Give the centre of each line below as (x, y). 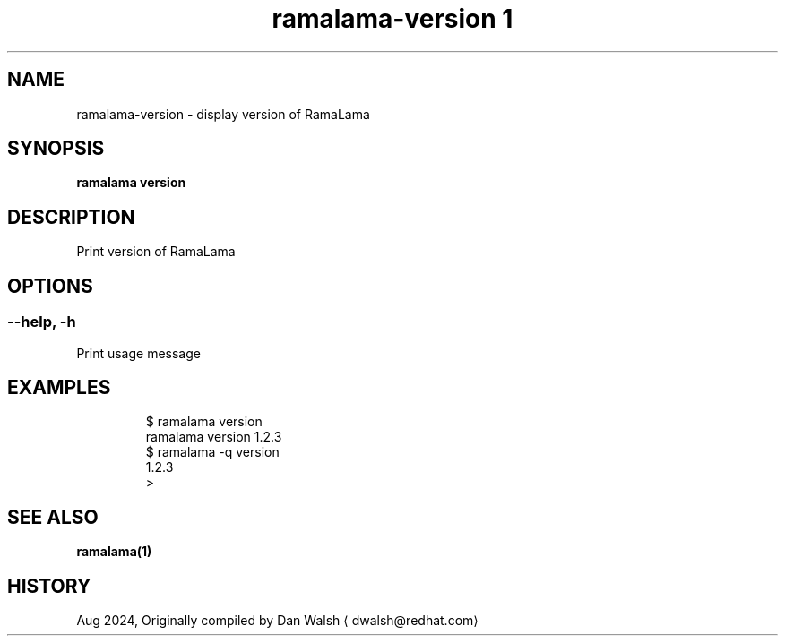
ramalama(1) (114, 552)
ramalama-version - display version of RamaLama (223, 114)
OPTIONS (50, 286)
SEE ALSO (53, 517)
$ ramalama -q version (212, 452)
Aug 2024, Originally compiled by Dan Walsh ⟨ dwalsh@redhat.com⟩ (277, 621)
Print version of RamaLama (156, 252)
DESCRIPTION (71, 217)
